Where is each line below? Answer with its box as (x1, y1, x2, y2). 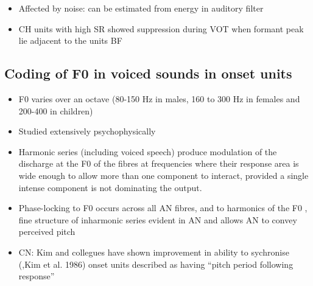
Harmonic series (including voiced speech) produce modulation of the (18, 145, 277, 158)
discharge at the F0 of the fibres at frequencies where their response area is (18, 157, 299, 170)
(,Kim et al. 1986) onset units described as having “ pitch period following (18, 257, 294, 270)
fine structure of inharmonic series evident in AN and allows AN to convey (18, 213, 297, 226)
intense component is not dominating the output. (18, 181, 202, 194)
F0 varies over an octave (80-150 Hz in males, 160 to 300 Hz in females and (18, 92, 300, 105)
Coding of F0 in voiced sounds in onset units (4, 64, 292, 83)
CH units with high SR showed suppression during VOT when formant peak (18, 22, 304, 35)
